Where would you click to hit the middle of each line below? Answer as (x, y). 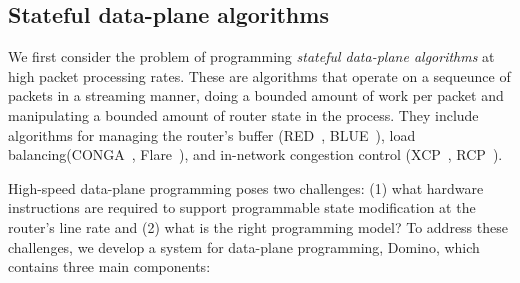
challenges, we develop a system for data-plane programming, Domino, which (244, 246)
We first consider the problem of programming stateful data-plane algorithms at (251, 56)
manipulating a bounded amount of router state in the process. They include (243, 114)
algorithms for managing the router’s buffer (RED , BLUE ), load (212, 134)
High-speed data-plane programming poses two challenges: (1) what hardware (246, 187)
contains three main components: (109, 266)
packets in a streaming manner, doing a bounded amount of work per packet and (256, 95)
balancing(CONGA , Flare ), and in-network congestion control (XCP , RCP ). (255, 154)
